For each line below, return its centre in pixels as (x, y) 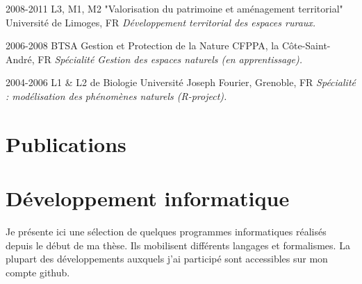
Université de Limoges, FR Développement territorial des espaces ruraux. (161, 22)
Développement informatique (148, 198)
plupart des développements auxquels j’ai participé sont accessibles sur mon (167, 259)
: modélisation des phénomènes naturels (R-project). (116, 95)
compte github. (38, 272)
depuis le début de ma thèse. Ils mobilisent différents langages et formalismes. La (178, 245)
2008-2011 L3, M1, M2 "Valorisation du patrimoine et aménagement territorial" (174, 8)
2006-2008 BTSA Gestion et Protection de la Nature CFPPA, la (142, 45)
